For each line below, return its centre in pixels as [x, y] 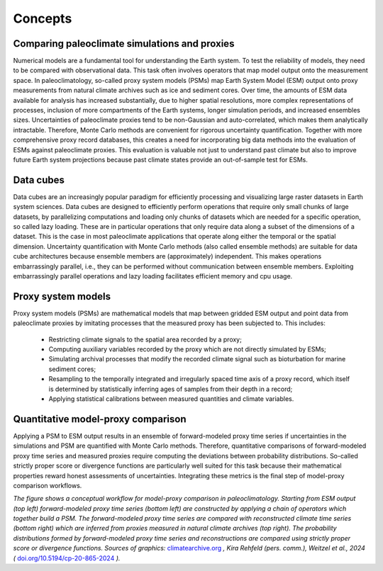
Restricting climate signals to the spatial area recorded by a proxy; [145, 339]
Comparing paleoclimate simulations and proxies [124, 44]
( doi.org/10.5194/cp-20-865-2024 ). [67, 558]
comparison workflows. [48, 485]
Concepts [43, 18]
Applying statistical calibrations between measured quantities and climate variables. [171, 399]
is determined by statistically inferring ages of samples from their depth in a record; [171, 389]
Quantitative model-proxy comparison [100, 419]
